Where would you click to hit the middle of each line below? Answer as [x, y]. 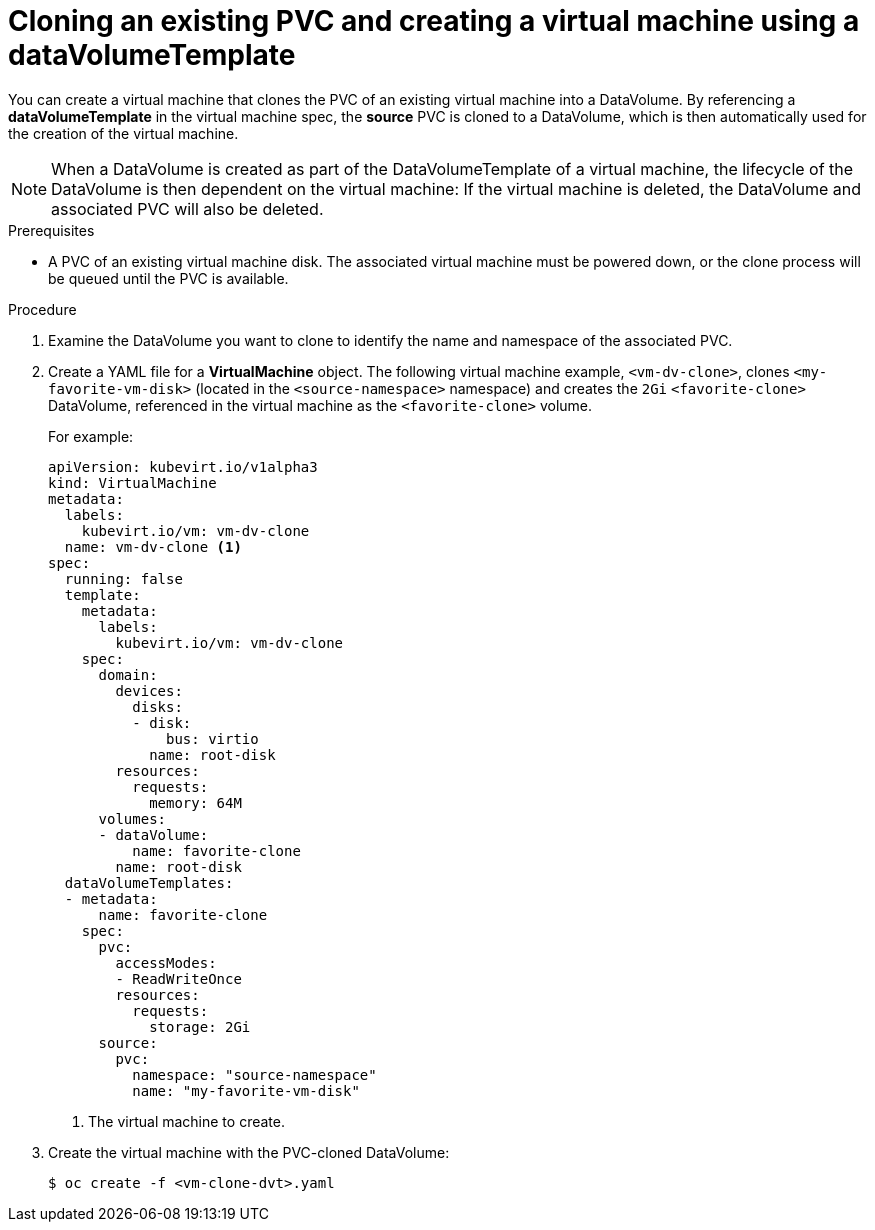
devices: [149, 690]
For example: [91, 436]
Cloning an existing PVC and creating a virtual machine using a [434, 21]
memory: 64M [195, 802]
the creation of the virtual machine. [123, 133]
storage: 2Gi [200, 1026]
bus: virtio [212, 738]
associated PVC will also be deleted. [187, 208]
